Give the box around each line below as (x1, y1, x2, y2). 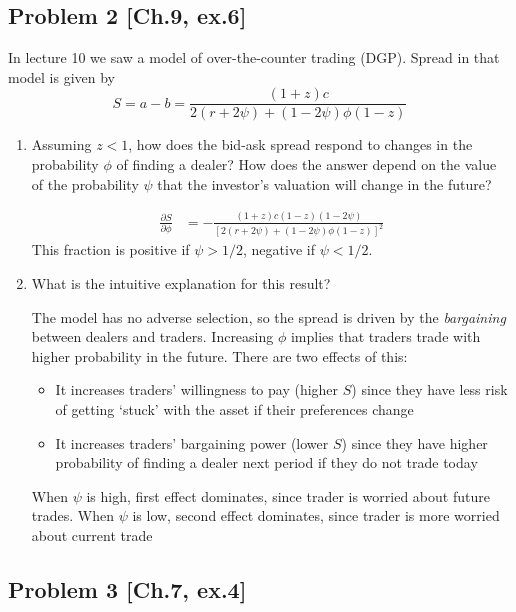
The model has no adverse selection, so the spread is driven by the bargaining (31, 306, 506, 327)
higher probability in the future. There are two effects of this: (31, 345, 408, 366)
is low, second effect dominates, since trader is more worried (132, 505, 500, 526)
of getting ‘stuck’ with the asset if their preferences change (55, 399, 414, 420)
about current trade (31, 524, 153, 545)
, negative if (243, 239, 315, 260)
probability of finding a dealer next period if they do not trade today (55, 452, 478, 473)
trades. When (31, 505, 114, 526)
